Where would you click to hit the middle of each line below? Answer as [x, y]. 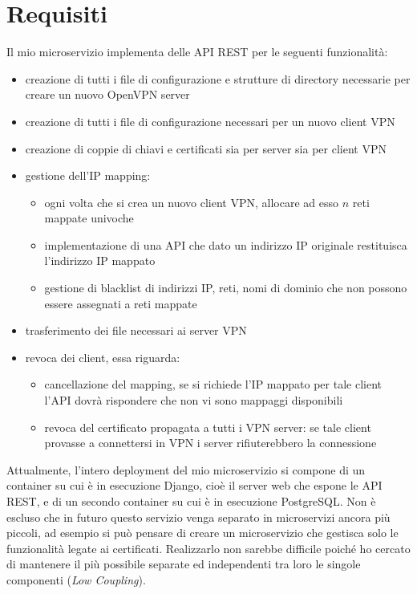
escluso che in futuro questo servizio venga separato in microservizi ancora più [198, 517]
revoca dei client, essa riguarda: [103, 357]
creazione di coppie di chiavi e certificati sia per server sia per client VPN [206, 148]
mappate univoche [89, 218]
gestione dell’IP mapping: [88, 175]
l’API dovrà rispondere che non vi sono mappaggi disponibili [194, 400]
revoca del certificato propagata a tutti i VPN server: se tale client [208, 427]
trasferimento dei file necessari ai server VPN [136, 330]
